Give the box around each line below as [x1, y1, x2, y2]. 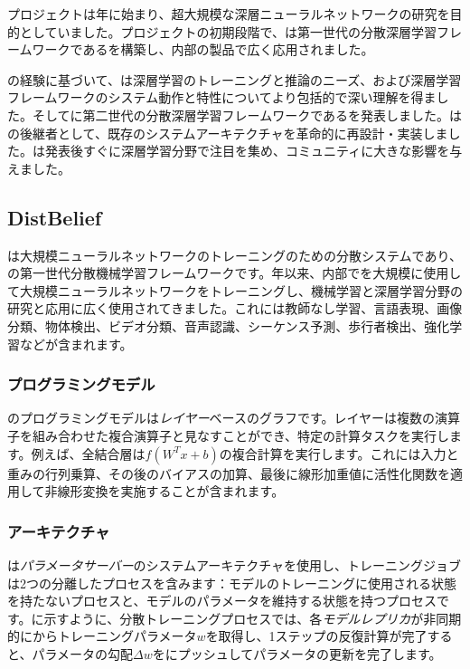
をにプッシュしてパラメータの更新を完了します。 [152, 644, 442, 663]
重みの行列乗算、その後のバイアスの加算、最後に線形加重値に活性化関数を [7, 464, 450, 483]
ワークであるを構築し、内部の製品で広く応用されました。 [32, 40, 374, 59]
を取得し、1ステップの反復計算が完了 [205, 626, 428, 645]
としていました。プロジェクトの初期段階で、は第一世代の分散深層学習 [19, 22, 437, 41]
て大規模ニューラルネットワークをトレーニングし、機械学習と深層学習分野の [7, 281, 463, 300]
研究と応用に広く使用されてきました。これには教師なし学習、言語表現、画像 [7, 299, 463, 318]
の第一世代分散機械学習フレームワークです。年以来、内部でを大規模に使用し [7, 263, 462, 282]
